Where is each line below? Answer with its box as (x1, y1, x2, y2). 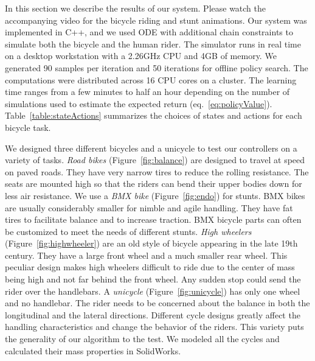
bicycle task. (5, 121, 51, 133)
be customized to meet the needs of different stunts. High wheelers (5, 225, 252, 237)
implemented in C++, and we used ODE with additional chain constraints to (5, 26, 293, 38)
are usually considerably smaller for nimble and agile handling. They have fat (5, 201, 293, 214)
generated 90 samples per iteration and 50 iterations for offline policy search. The (5, 61, 308, 74)
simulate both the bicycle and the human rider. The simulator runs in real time (5, 37, 301, 50)
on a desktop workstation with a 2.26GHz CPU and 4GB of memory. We (5, 49, 277, 62)
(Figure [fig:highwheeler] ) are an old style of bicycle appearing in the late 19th (5, 237, 298, 250)
